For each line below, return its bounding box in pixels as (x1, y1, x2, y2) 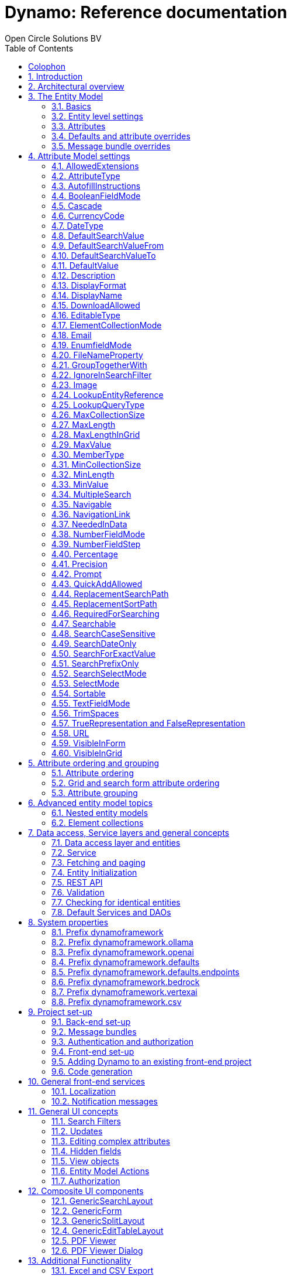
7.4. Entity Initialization (51, 867, 137, 877)
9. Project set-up (28, 1006, 92, 1017)
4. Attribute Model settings (28, 150, 130, 161)
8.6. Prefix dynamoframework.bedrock (51, 976, 200, 987)
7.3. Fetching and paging (51, 857, 145, 867)
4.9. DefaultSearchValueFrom (51, 240, 164, 251)
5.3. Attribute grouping (51, 787, 138, 798)
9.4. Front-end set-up (51, 1046, 134, 1057)
